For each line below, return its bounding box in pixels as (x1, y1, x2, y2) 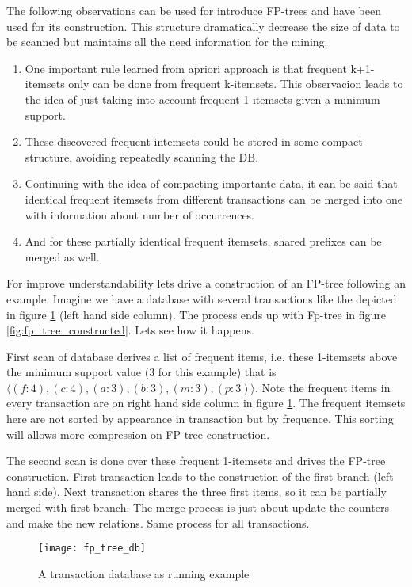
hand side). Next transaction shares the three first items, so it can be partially (6, 483, 387, 500)
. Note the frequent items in (255, 379, 391, 395)
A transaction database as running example (38, 565, 250, 581)
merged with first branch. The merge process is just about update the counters (6, 499, 389, 516)
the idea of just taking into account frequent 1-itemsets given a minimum (25, 90, 380, 107)
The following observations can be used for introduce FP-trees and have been (6, 2, 381, 18)
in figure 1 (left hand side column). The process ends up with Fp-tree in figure (6, 306, 387, 322)
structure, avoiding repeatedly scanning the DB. (25, 148, 259, 165)
